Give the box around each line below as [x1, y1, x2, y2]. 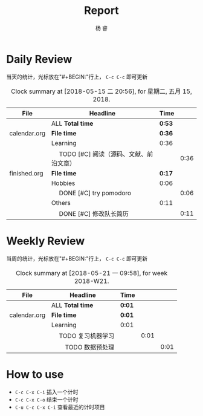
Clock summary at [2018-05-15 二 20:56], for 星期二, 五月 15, [11, 87, 192, 96]
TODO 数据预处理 [65, 343, 115, 351]
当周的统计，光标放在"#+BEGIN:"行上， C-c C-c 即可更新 [6, 255, 148, 262]
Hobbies [51, 179, 76, 187]
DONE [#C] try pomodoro [59, 189, 132, 197]
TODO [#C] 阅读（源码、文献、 [59, 149, 147, 158]
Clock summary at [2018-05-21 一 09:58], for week [16, 268, 168, 277]
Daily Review [6, 52, 72, 66]
